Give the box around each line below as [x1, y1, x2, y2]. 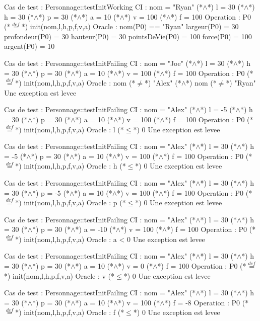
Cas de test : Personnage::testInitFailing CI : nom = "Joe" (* [4, 57, 192, 68]
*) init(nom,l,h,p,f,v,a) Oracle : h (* [15, 160, 126, 171]
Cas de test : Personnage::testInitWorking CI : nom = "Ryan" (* [4, 2, 203, 12]
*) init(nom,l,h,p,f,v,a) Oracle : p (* [15, 197, 126, 208]
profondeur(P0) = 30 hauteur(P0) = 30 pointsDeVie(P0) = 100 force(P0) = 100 [4, 31, 252, 41]
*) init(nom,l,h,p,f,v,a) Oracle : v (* [4, 270, 115, 281]
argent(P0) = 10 [4, 41, 55, 51]
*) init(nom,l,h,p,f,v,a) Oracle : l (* [15, 124, 124, 134]
